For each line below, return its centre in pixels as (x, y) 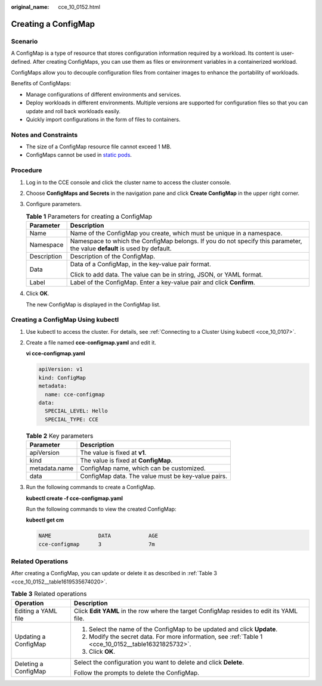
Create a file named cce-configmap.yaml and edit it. (91, 343)
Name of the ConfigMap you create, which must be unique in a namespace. (176, 234)
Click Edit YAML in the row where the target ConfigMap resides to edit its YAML (186, 611)
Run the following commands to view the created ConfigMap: (101, 509)
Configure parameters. (54, 204)
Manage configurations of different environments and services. (103, 94)
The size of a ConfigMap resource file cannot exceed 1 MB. (99, 147)
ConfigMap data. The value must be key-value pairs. (154, 476)
